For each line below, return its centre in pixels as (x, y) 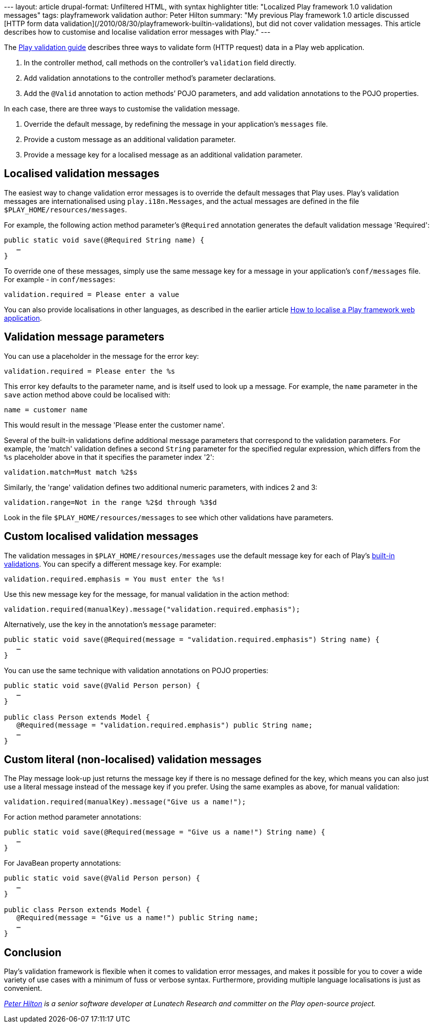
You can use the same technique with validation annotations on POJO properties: (136, 670)
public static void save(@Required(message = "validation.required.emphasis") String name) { (192, 639)
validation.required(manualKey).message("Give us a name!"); (125, 802)
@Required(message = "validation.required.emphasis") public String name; (165, 725)
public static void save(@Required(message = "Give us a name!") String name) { (165, 832)
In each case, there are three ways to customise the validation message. (122, 109)
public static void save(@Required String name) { (104, 240)
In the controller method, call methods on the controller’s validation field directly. (160, 63)
